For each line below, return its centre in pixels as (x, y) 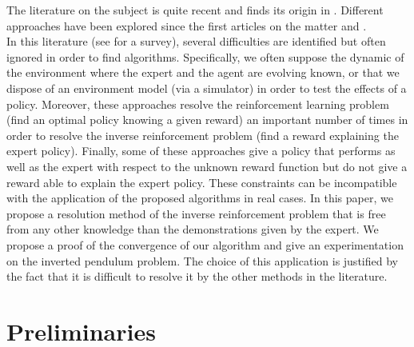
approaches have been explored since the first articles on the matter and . (187, 25)
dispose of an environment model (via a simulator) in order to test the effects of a (207, 88)
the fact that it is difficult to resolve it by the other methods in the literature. (197, 276)
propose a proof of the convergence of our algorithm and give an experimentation (205, 244)
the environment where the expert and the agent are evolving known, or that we (203, 72)
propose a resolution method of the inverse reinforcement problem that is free (196, 213)
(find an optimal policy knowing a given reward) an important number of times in (207, 120)
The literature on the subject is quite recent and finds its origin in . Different (195, 10)
